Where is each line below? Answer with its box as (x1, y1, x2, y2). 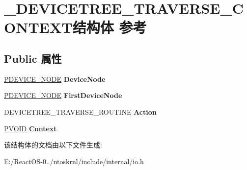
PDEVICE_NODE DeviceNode (4, 73, 106, 84)
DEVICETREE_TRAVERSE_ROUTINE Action (4, 106, 157, 117)
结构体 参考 (72, 17, 147, 37)
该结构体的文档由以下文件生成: (4, 140, 102, 150)
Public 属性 (4, 50, 62, 66)
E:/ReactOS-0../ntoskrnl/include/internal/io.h (4, 156, 144, 166)
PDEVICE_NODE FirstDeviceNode (4, 90, 122, 100)
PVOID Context (4, 123, 57, 133)
